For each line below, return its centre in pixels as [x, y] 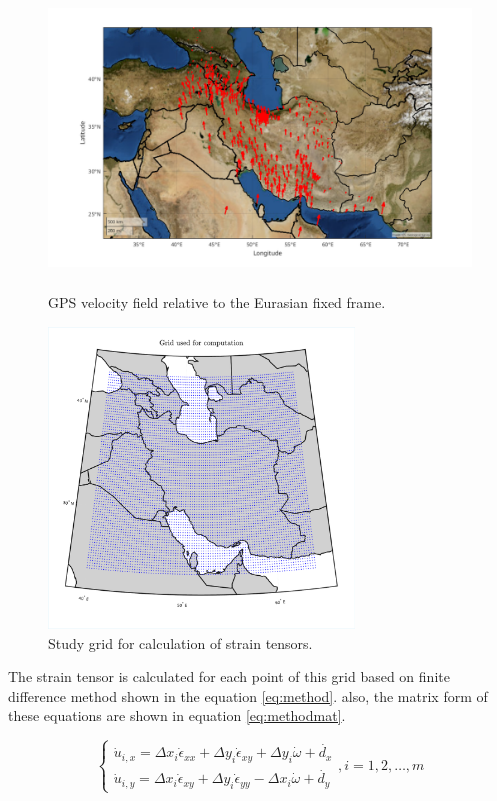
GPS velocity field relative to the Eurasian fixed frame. [217, 301]
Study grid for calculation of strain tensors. [180, 642]
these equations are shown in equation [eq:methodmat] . [177, 715]
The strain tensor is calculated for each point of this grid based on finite [229, 676]
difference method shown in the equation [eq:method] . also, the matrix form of [248, 695]
